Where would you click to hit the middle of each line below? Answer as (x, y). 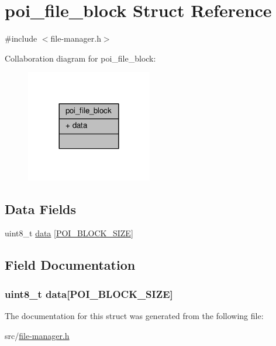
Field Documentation (70, 265)
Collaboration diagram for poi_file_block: (80, 58)
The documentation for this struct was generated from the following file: (134, 316)
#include (21, 38)
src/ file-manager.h (37, 335)
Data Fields (41, 208)
